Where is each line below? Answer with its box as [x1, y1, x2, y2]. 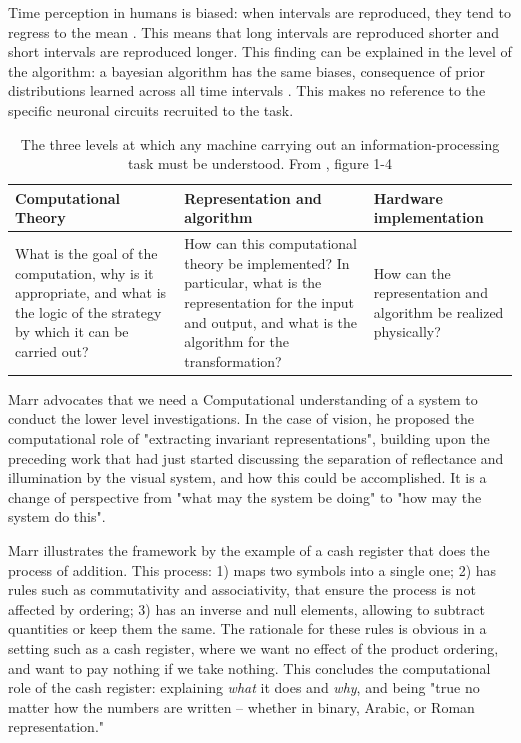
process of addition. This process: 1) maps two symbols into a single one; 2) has [8, 559, 497, 580]
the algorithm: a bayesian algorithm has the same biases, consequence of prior [8, 60, 485, 81]
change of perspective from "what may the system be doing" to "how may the [8, 486, 482, 507]
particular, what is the [184, 272, 322, 293]
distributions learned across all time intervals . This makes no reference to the [8, 80, 486, 101]
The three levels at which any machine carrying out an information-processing [20, 133, 500, 154]
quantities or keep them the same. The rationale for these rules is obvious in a [8, 618, 487, 639]
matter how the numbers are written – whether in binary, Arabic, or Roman [8, 696, 475, 717]
